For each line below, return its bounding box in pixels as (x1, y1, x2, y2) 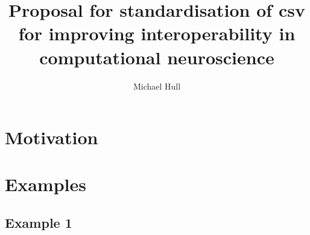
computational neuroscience (39, 44, 274, 69)
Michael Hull (133, 79, 181, 92)
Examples (5, 172, 86, 197)
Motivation (5, 125, 98, 150)
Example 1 (5, 213, 72, 232)
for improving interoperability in (18, 21, 296, 46)
